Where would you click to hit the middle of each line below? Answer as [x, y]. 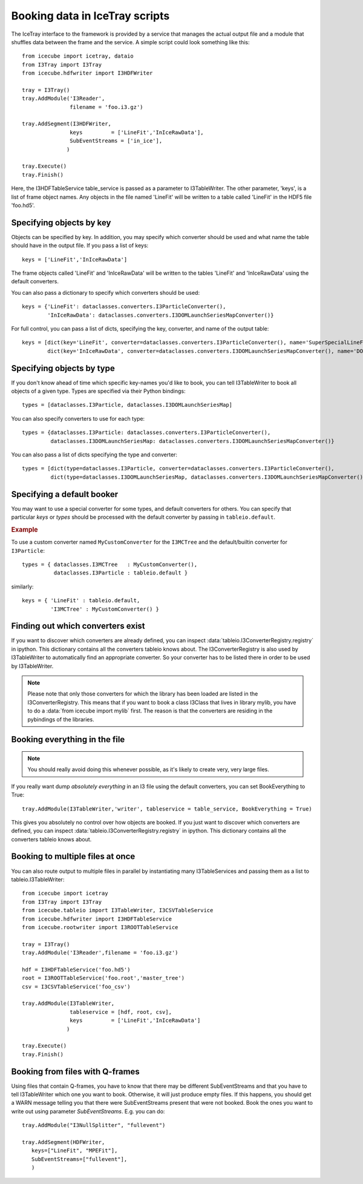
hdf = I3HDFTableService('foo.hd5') [76, 969]
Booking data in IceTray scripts [90, 16]
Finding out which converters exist [78, 626]
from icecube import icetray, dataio [78, 56]
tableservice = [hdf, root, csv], [121, 1012]
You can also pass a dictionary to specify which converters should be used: [105, 292]
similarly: [22, 587]
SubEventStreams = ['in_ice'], [116, 141]
